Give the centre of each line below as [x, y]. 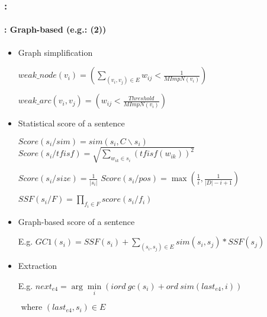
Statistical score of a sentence [71, 123]
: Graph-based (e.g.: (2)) [55, 29]
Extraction [37, 266]
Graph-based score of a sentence [76, 221]
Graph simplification [55, 52]
